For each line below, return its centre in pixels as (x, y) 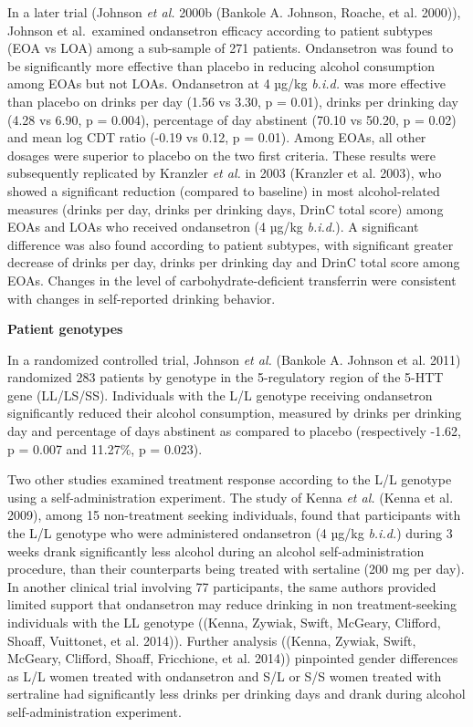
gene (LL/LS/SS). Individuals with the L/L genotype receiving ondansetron (220, 395)
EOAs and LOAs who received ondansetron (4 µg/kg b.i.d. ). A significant (213, 227)
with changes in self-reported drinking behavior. (142, 298)
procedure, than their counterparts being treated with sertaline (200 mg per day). (236, 569)
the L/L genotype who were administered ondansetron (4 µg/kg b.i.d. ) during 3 (230, 533)
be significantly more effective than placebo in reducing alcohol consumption (221, 65)
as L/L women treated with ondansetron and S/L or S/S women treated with (225, 675)
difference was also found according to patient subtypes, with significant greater (231, 244)
